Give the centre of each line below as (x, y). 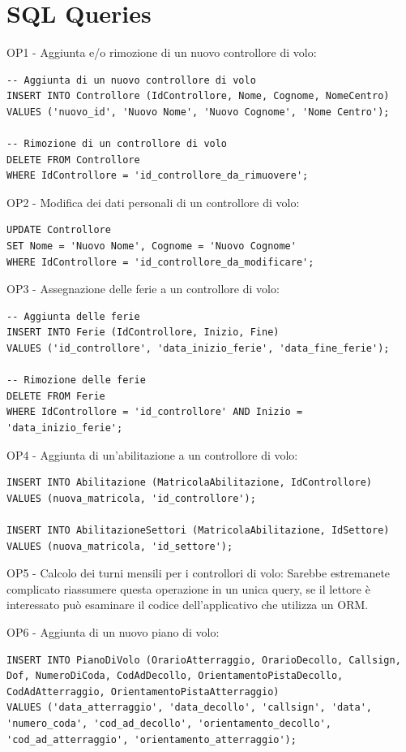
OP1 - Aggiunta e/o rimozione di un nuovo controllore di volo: (162, 52)
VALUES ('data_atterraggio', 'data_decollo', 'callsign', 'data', (190, 708)
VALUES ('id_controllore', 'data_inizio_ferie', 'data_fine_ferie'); (198, 349)
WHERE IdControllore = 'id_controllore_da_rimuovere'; (158, 176)
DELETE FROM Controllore (73, 160)
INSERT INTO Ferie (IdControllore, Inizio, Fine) (143, 333)
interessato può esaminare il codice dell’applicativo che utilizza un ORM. (188, 605)
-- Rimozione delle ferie (76, 380)
